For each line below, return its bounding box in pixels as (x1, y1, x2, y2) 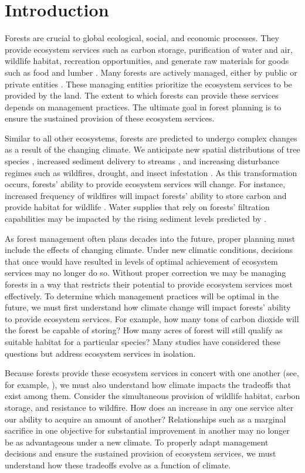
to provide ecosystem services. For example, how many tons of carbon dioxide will (5, 312, 299, 325)
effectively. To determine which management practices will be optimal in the (5, 289, 279, 302)
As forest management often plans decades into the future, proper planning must (5, 232, 296, 244)
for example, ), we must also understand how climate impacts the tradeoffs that (5, 378, 292, 390)
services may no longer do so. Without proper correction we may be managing (5, 266, 286, 279)
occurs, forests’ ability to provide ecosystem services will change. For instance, (5, 178, 286, 190)
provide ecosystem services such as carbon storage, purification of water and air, (5, 43, 293, 55)
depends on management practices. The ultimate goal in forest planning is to (5, 100, 282, 113)
